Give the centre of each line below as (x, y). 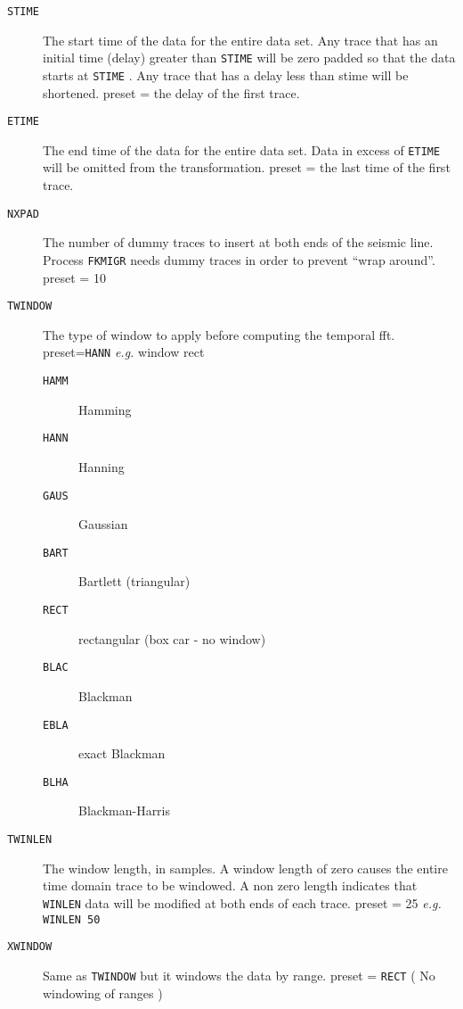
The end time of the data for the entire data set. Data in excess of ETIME (242, 149)
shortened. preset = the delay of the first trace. (171, 92)
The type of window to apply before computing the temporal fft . (219, 334)
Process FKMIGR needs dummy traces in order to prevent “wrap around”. (239, 259)
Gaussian (103, 524)
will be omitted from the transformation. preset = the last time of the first (247, 167)
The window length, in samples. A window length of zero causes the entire (245, 868)
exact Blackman (122, 753)
